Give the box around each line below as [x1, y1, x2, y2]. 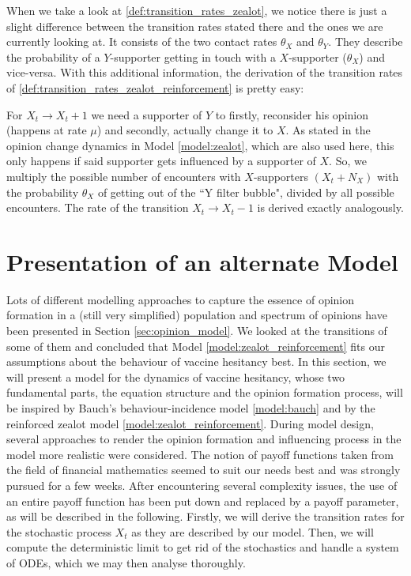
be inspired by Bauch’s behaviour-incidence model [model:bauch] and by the [6, 400, 375, 416]
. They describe [328, 33, 403, 50]
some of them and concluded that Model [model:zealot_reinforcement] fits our [6, 337, 386, 354]
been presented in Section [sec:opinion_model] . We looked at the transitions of [6, 322, 387, 339]
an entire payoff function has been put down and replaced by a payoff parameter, [6, 492, 399, 509]
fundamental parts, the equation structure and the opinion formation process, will [6, 384, 403, 401]
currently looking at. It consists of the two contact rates [6, 33, 277, 50]
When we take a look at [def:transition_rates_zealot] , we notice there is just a [6, 2, 387, 18]
